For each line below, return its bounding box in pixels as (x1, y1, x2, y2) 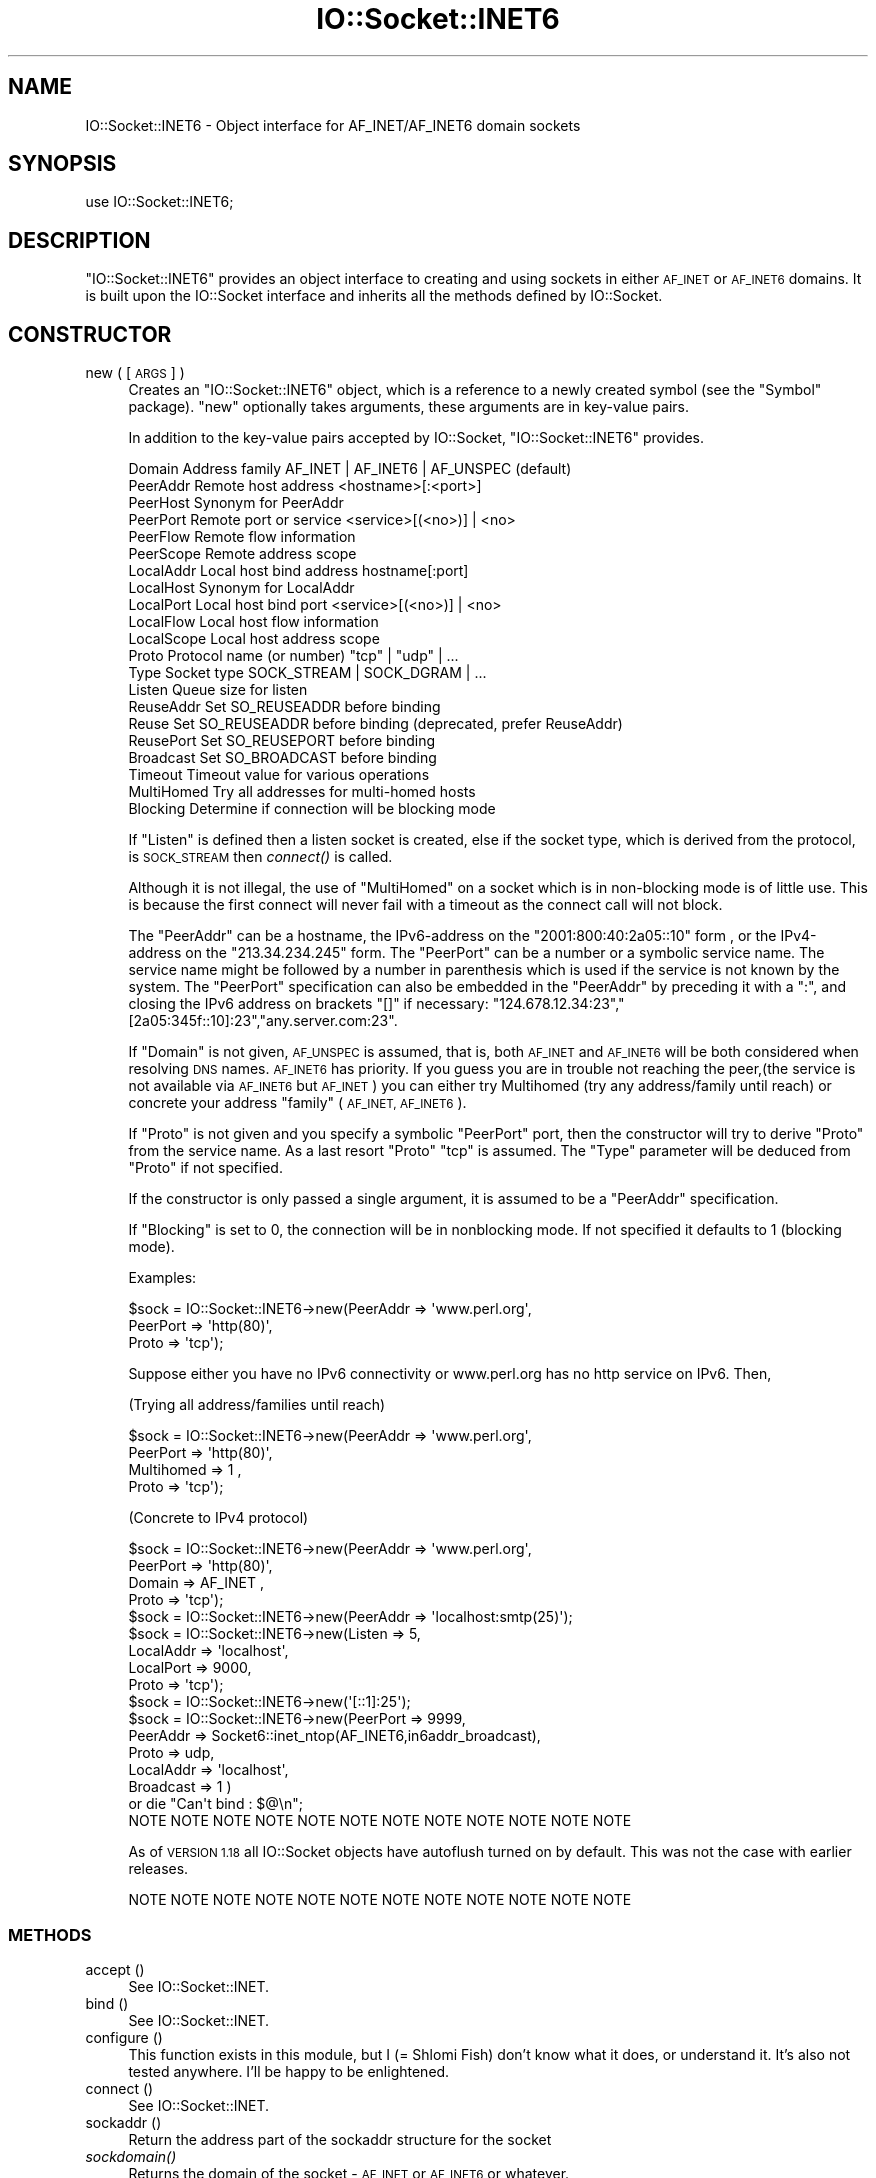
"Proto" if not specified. (128, 1159, 283, 1177)
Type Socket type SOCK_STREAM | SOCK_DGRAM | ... (128, 664, 487, 682)
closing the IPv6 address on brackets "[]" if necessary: (128, 995, 489, 1013)
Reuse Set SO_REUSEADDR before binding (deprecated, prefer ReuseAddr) (128, 715, 623, 733)
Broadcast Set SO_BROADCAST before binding (128, 749, 437, 767)
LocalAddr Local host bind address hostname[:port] (128, 562, 469, 580)
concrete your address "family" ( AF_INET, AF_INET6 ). (128, 1094, 467, 1112)
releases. (128, 1860, 189, 1878)
